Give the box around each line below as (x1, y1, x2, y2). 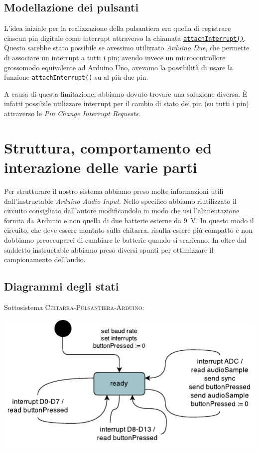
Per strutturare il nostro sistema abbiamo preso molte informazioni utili (4, 185, 224, 196)
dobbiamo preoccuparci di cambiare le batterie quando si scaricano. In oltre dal (4, 234, 247, 245)
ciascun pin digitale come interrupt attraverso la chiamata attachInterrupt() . (4, 32, 246, 43)
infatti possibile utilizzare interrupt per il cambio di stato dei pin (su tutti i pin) (4, 98, 249, 109)
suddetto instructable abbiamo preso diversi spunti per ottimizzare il (4, 244, 214, 255)
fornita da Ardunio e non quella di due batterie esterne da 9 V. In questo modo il (4, 215, 254, 225)
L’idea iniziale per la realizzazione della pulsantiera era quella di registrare (4, 23, 231, 33)
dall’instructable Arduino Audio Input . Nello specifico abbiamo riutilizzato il (4, 195, 237, 206)
